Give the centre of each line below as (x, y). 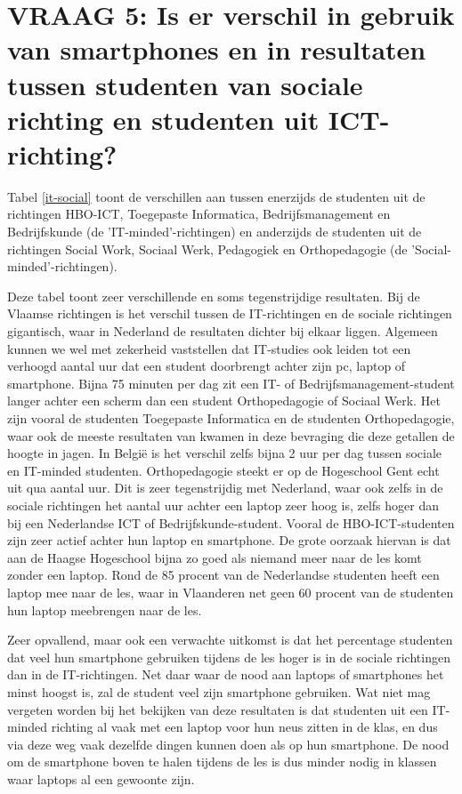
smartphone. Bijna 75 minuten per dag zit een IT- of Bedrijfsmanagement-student (231, 383)
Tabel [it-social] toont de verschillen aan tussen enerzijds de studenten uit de (216, 196)
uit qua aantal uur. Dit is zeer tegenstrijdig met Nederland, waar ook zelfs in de (225, 488)
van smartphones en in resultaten (217, 49)
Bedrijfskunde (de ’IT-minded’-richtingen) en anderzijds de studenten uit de (215, 232)
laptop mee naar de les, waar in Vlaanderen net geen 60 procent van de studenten (231, 592)
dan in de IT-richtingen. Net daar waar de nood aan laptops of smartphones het (226, 674)
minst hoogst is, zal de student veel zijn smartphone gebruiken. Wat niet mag (219, 691)
